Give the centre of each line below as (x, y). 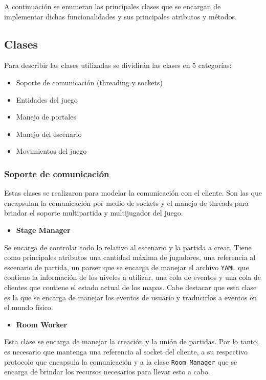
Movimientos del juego (51, 151)
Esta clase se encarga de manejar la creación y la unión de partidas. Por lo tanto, (131, 341)
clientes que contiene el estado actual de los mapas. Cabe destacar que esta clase (130, 287)
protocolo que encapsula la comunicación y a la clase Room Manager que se (121, 361)
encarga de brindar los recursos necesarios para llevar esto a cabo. (107, 372)
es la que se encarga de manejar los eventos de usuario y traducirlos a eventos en (131, 297)
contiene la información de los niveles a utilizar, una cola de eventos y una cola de (132, 277)
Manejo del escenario (49, 134)
